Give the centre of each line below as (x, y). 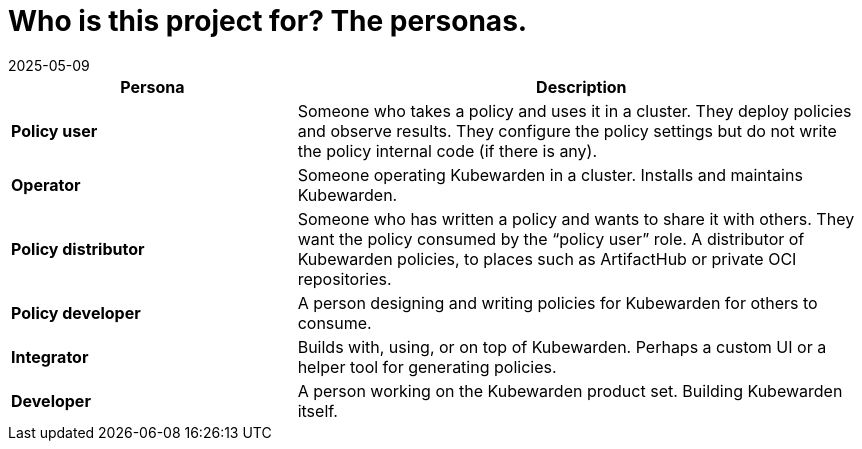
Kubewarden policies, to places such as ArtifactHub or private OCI (547, 258)
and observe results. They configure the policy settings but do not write (567, 130)
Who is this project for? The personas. (268, 21)
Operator (46, 184)
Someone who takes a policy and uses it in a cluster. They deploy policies (574, 110)
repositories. (344, 278)
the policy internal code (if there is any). (447, 150)
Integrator (50, 356)
